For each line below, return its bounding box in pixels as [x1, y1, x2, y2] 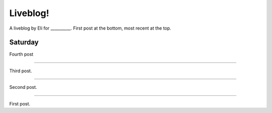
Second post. [9, 84, 37, 90]
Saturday [9, 38, 39, 47]
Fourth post [9, 51, 34, 57]
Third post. [9, 68, 32, 74]
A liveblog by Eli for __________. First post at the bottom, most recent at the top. [9, 25, 171, 31]
